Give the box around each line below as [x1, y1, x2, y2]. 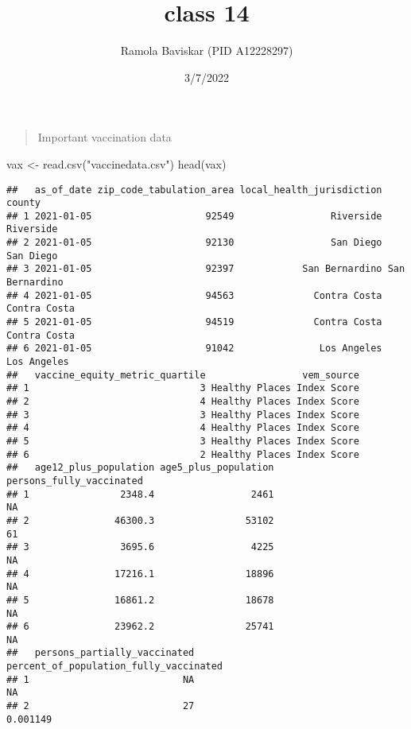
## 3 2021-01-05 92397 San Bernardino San [6, 263, 405, 275]
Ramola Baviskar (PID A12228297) [120, 42, 293, 59]
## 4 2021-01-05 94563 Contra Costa [6, 289, 382, 301]
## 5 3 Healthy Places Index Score [6, 435, 359, 447]
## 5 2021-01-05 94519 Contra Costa [6, 316, 382, 328]
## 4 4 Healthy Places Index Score [6, 422, 359, 434]
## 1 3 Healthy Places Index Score [6, 382, 359, 394]
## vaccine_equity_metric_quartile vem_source [6, 369, 359, 381]
